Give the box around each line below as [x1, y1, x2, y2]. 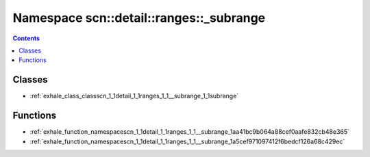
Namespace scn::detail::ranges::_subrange [12, 10, 266, 25]
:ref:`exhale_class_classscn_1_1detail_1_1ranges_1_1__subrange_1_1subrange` [29, 92, 239, 100]
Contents [12, 34, 40, 42]
